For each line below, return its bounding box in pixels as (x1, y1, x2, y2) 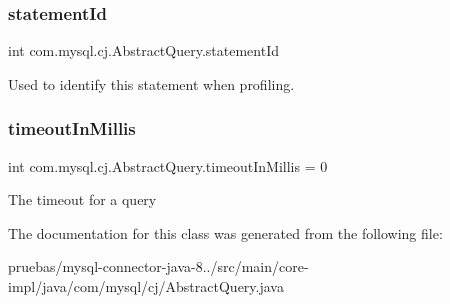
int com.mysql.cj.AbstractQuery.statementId (8, 40, 279, 61)
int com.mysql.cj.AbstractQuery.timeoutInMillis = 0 (8, 155, 328, 176)
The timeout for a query (8, 189, 157, 210)
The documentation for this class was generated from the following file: (8, 222, 443, 243)
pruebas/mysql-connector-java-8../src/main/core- (8, 256, 309, 277)
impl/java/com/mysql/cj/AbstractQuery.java (8, 276, 284, 296)
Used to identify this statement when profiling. (8, 73, 295, 94)
